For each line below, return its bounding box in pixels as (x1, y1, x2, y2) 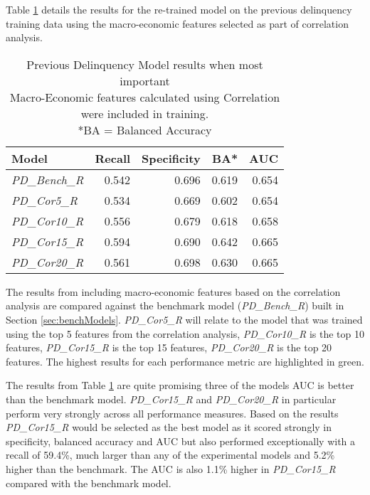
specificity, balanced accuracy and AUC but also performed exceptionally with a (6, 433, 356, 448)
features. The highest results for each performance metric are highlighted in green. (6, 353, 364, 368)
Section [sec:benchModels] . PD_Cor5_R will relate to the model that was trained (6, 312, 363, 326)
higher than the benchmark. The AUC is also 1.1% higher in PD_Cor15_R (6, 461, 336, 476)
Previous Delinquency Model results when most (26, 55, 263, 73)
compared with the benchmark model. (6, 475, 171, 490)
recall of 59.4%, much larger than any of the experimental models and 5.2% (6, 447, 335, 462)
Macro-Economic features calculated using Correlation (9, 88, 280, 105)
